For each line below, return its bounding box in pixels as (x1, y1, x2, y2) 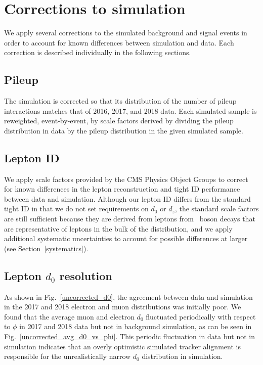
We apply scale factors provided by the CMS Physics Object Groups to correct (4, 173, 248, 184)
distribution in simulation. (142, 351, 223, 361)
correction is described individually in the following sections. (4, 47, 191, 58)
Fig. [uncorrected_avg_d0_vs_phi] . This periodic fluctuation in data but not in (4, 331, 255, 342)
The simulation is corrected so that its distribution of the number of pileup (4, 96, 237, 106)
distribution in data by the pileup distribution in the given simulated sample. (4, 125, 243, 135)
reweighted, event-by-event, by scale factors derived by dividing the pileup (4, 115, 234, 126)
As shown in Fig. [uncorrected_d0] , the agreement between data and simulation (4, 291, 253, 302)
